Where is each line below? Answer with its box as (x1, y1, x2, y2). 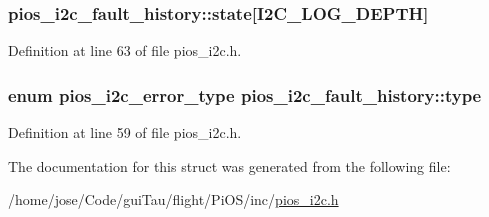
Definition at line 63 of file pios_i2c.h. (8, 40, 242, 61)
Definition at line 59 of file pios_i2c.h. (8, 122, 242, 143)
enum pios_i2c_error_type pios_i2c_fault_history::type (8, 82, 482, 107)
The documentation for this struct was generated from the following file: (8, 155, 451, 176)
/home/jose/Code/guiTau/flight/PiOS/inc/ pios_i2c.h (8, 189, 339, 210)
